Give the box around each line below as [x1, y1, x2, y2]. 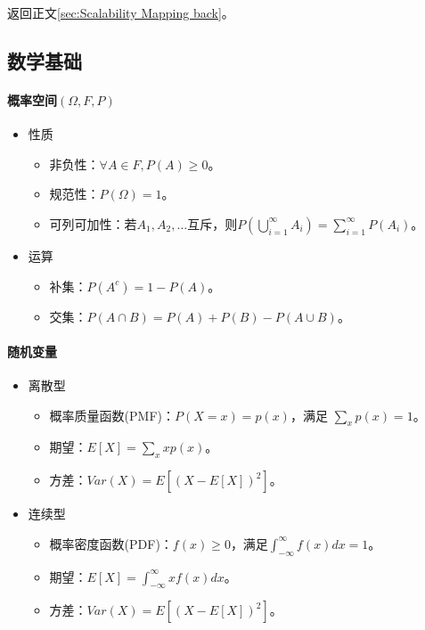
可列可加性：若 [49, 214, 137, 233]
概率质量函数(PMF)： [49, 405, 175, 424]
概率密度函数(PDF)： [49, 534, 173, 552]
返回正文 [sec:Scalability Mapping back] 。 [7, 4, 234, 21]
